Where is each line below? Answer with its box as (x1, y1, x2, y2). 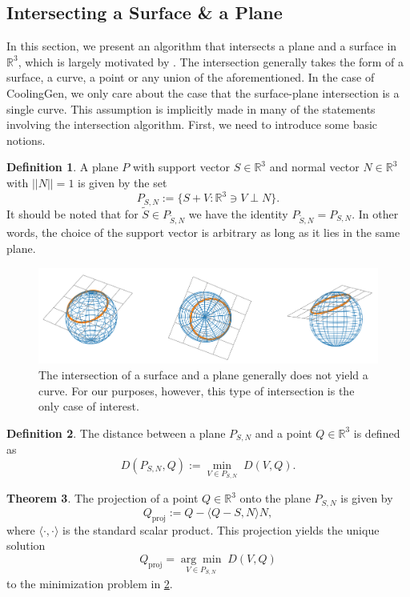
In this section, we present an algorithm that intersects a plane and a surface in (6, 38, 397, 54)
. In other (352, 205, 399, 222)
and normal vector (269, 158, 360, 175)
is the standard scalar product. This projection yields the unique (62, 521, 380, 538)
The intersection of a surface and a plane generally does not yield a (38, 367, 368, 383)
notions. (6, 131, 46, 148)
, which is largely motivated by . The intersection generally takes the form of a (18, 53, 404, 70)
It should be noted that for (6, 205, 139, 222)
